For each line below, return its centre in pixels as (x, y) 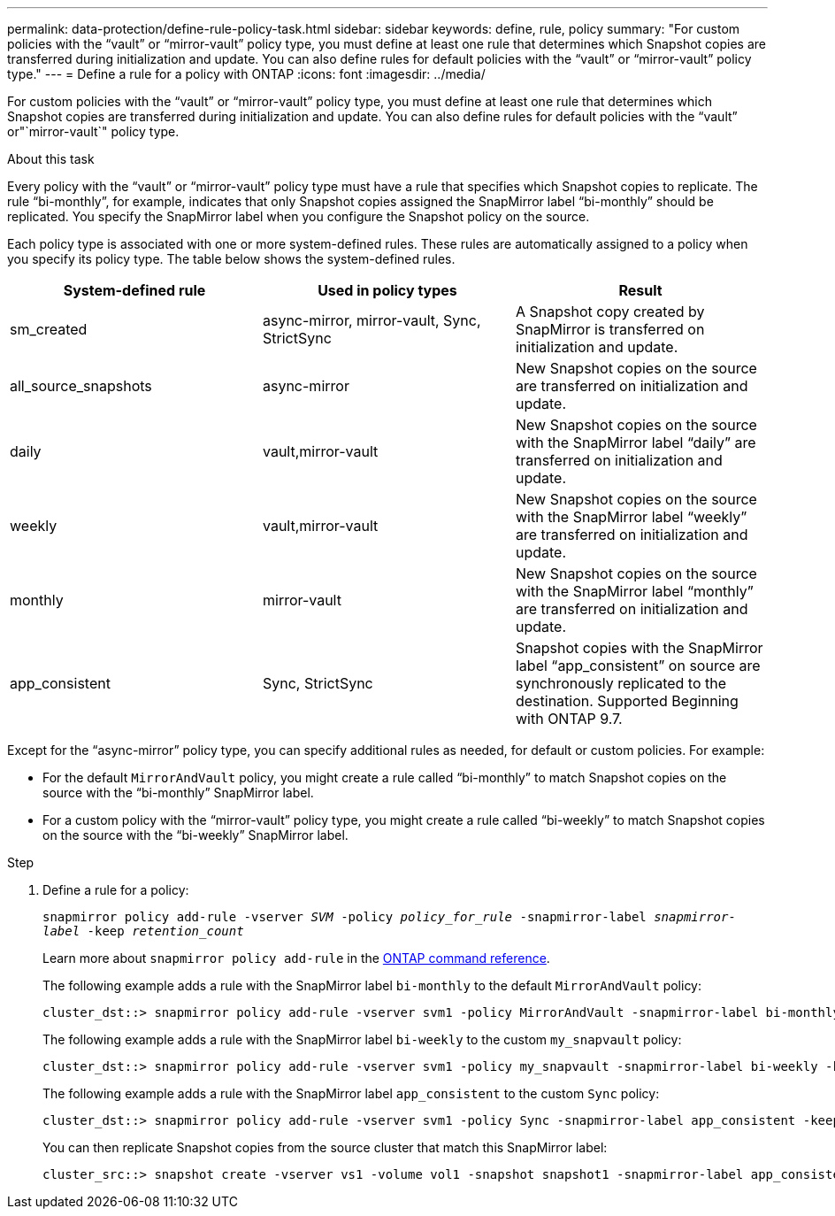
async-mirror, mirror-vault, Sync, (372, 320)
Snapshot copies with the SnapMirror (639, 648)
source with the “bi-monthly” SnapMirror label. (178, 793)
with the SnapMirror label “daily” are (636, 443)
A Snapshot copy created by (610, 312)
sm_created (49, 329)
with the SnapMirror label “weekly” (631, 517)
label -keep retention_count (143, 931)
